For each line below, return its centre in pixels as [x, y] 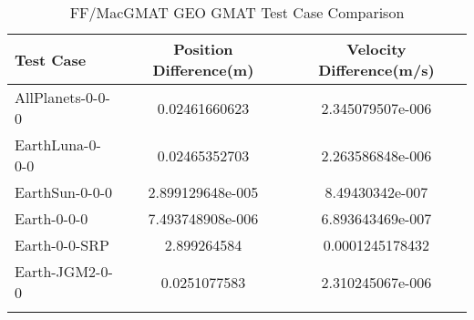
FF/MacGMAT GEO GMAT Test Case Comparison [237, 12]
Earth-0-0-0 [52, 218]
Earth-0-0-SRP [62, 245]
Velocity [376, 49]
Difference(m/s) [376, 70]
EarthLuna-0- [58, 145]
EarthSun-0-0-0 [63, 192]
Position [203, 49]
